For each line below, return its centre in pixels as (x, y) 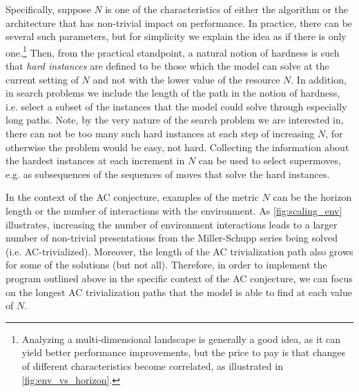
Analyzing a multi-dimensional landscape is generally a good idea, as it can (181, 339)
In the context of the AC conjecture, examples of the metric (132, 197)
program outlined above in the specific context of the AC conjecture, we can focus (179, 278)
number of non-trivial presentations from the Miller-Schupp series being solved (172, 238)
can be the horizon (312, 197)
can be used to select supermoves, (270, 160)
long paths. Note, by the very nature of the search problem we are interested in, (175, 120)
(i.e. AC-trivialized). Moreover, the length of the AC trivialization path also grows (179, 251)
